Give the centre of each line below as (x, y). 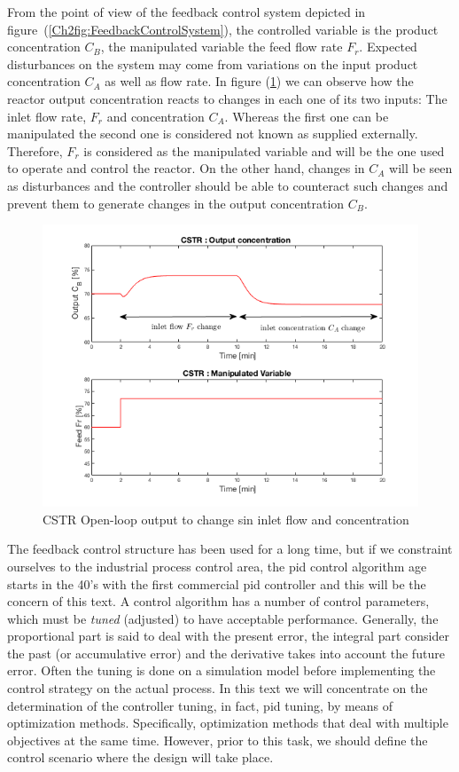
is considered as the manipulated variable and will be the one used (264, 150)
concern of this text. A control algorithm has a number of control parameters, (218, 601)
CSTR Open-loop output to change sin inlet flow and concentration (226, 519)
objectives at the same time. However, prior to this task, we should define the (218, 740)
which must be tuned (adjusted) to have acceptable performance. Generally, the (223, 618)
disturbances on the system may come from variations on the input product (213, 63)
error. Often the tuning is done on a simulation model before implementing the (222, 670)
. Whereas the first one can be (307, 116)
